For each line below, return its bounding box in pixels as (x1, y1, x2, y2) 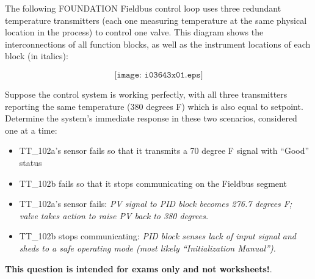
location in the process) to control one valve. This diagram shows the (5, 26, 264, 38)
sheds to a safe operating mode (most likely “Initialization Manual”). (19, 241, 276, 254)
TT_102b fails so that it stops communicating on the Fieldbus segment (19, 176, 287, 189)
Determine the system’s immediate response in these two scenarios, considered (5, 112, 297, 125)
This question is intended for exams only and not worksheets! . (5, 262, 272, 275)
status (19, 156, 42, 168)
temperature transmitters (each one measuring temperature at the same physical (5, 13, 307, 26)
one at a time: (5, 123, 57, 136)
